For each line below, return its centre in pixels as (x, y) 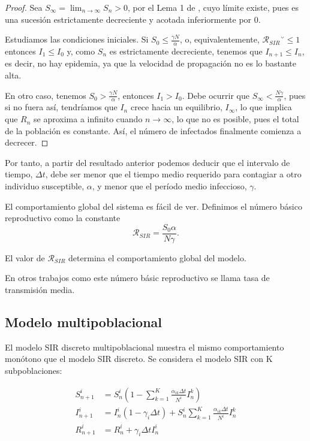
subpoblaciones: (34, 371)
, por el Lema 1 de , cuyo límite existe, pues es (213, 7)
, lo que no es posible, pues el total (235, 119)
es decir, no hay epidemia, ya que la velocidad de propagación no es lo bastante (151, 63)
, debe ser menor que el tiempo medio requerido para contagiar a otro (173, 174)
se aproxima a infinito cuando (88, 119)
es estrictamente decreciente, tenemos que (186, 51)
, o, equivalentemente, (219, 39)
